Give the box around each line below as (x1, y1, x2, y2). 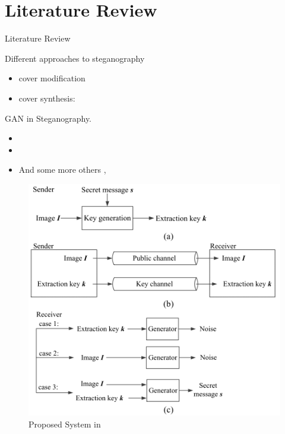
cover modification (18, 72, 85, 84)
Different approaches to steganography (5, 52, 145, 64)
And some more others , (18, 163, 106, 176)
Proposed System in (28, 417, 101, 430)
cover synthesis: (18, 91, 75, 104)
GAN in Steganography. (5, 112, 92, 124)
